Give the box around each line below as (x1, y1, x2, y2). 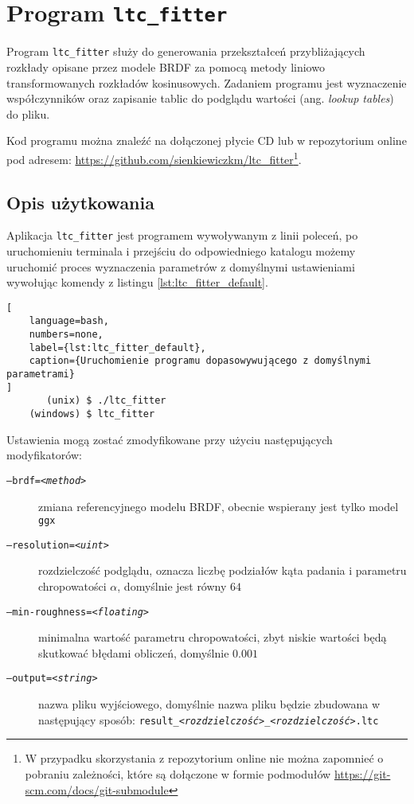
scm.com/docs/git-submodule (25, 781, 169, 798)
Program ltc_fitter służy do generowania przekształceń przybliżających (6, 43, 365, 60)
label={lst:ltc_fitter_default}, (29, 342, 206, 353)
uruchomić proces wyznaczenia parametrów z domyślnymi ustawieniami (6, 258, 355, 275)
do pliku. (6, 105, 50, 122)
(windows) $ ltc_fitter (29, 408, 155, 420)
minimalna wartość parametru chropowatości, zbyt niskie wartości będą (38, 629, 387, 646)
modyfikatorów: (6, 447, 82, 463)
